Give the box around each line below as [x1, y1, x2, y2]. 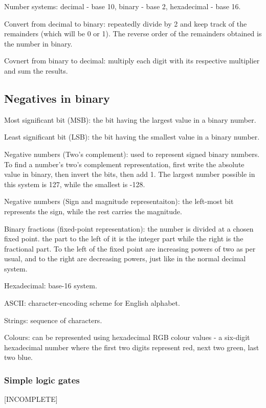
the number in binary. [4, 38, 73, 49]
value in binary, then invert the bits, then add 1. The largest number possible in [4, 169, 255, 179]
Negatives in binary [4, 90, 110, 106]
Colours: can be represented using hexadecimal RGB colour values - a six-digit [4, 332, 250, 343]
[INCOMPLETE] [4, 394, 58, 404]
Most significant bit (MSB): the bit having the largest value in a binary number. [4, 114, 256, 125]
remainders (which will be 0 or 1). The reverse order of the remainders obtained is [4, 28, 262, 39]
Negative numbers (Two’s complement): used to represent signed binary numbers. [4, 148, 260, 159]
